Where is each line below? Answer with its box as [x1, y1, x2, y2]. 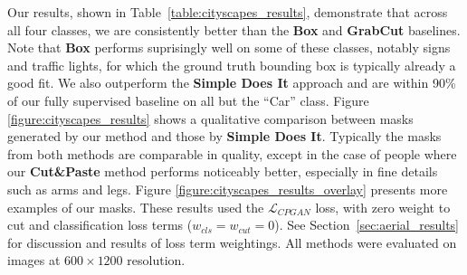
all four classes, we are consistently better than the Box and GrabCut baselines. [7, 20, 461, 39]
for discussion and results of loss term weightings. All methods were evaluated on [7, 232, 457, 251]
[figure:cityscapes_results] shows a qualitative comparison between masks [7, 109, 414, 128]
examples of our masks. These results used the [7, 197, 264, 216]
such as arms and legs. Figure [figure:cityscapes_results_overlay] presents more [7, 179, 448, 198]
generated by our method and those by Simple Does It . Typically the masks [7, 127, 442, 146]
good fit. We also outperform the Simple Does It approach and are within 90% [7, 73, 456, 92]
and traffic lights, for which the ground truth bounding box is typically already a [7, 55, 456, 74]
